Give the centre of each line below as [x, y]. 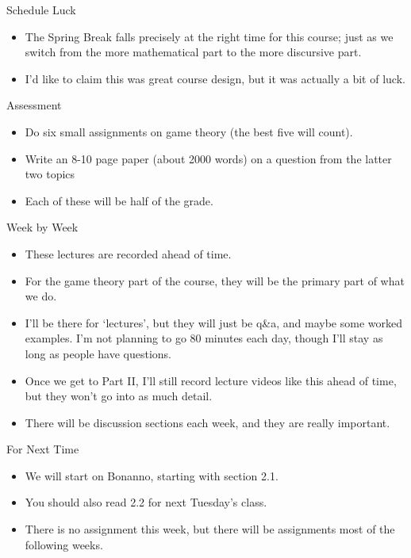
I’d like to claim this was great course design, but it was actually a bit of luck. [215, 78]
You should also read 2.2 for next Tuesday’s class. [146, 502]
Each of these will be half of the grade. [119, 200]
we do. [41, 296]
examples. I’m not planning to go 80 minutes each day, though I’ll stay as [204, 338]
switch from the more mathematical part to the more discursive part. [193, 52]
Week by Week [42, 227]
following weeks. [64, 544]
